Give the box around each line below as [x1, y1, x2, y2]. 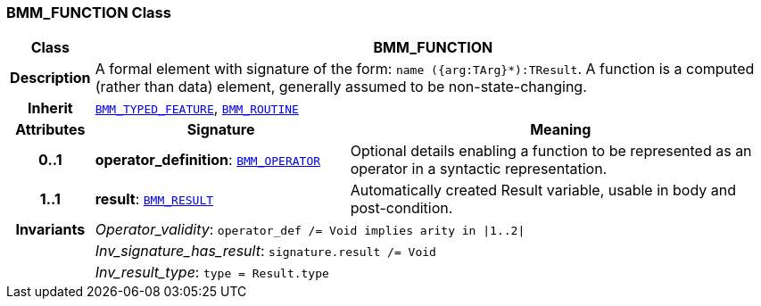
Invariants [15, 220, 86, 239]
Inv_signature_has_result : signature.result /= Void [95, 242, 436, 261]
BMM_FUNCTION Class [6, 4, 171, 21]
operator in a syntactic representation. [350, 160, 608, 178]
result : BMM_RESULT [95, 190, 214, 209]
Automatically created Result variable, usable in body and [350, 181, 736, 200]
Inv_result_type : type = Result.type [95, 263, 329, 282]
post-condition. [350, 199, 453, 218]
